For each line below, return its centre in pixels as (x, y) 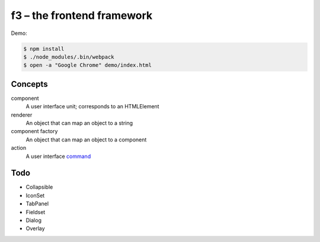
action (19, 148)
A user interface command (58, 156)
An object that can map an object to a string (79, 123)
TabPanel (37, 204)
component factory (34, 131)
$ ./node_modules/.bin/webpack (69, 57)
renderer (22, 115)
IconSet (35, 195)
